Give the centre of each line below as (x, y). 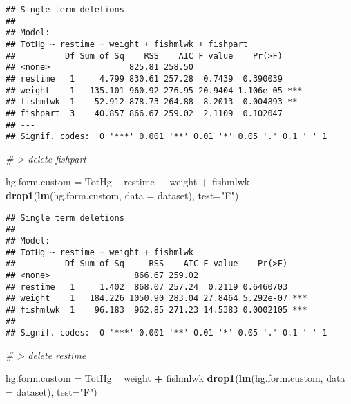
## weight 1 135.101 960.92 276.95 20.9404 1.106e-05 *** (154, 90)
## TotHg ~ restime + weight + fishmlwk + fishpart (127, 44)
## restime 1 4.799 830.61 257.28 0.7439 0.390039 (144, 79)
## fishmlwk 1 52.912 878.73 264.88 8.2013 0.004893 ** (152, 102)
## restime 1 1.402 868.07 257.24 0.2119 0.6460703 (147, 287)
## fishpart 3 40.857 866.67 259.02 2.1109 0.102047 (144, 113)
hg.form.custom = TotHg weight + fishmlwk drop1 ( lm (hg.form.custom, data (175, 378)
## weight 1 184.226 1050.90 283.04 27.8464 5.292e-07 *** (156, 299)
